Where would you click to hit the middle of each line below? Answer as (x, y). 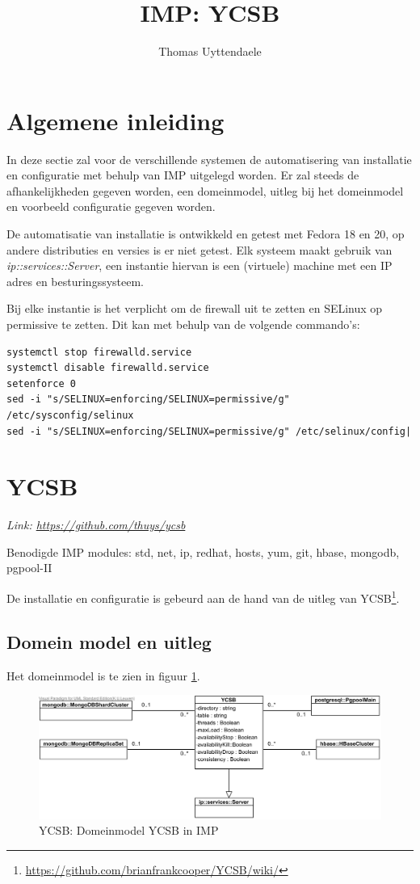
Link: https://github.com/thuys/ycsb (96, 525)
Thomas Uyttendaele (210, 51)
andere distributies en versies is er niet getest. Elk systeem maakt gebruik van (199, 249)
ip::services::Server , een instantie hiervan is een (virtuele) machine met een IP (199, 265)
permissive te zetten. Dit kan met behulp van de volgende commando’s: (183, 324)
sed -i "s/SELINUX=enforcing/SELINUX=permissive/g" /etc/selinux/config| (209, 431)
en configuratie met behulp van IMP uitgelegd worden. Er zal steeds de (183, 175)
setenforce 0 (41, 383)
